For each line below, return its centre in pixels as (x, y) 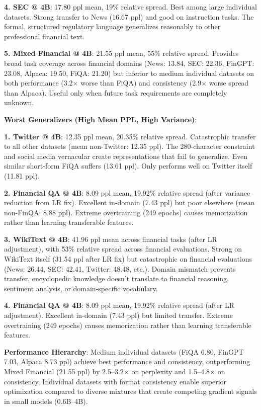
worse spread (229, 83)
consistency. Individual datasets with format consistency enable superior (115, 381)
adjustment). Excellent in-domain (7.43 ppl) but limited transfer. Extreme (118, 315)
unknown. (19, 102)
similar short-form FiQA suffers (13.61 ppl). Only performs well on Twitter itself (128, 166)
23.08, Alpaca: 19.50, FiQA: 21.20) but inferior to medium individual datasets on (129, 73)
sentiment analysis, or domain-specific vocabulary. (81, 288)
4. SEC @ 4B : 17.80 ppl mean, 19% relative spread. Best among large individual (130, 7)
